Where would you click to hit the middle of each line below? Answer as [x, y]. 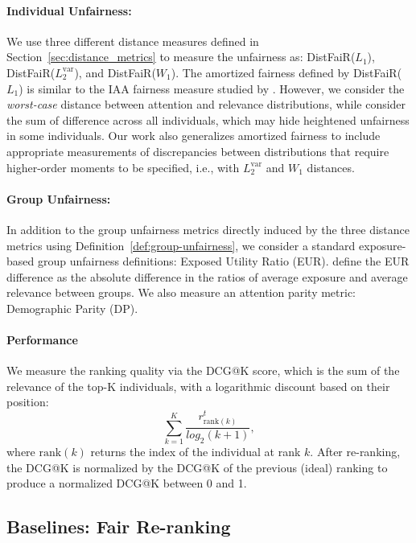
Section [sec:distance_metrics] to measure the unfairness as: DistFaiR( [181, 57]
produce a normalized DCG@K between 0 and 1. [127, 483]
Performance [42, 340]
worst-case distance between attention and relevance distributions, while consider [206, 104]
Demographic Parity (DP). [72, 308]
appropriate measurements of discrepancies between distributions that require [198, 151]
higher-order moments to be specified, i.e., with [123, 167]
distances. [331, 167]
